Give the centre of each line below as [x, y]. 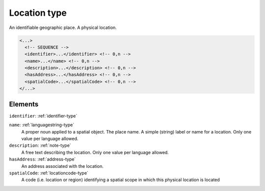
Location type [38, 13]
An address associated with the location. [63, 166]
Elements [24, 104]
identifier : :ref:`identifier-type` [43, 116]
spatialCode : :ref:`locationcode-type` [49, 173]
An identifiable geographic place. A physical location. [63, 27]
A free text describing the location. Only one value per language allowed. [95, 152]
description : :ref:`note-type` [40, 145]
